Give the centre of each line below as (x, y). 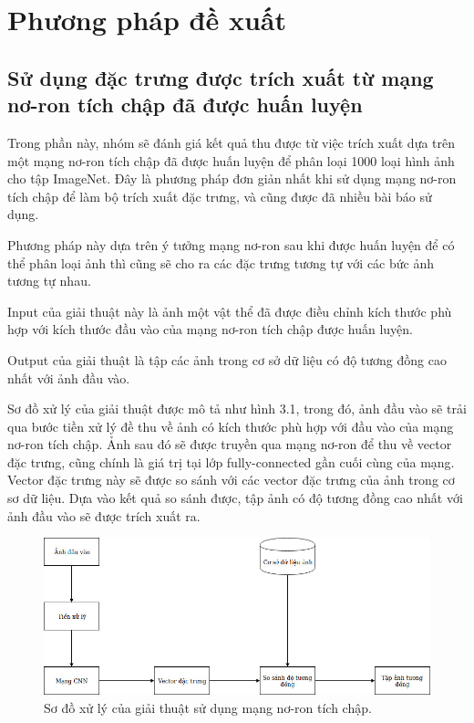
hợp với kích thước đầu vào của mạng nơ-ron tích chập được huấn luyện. (210, 329)
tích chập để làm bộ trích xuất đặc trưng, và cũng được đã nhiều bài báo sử (220, 196)
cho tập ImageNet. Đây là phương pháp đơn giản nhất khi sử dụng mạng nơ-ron (232, 178)
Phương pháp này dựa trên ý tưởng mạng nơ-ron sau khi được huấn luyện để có (231, 244)
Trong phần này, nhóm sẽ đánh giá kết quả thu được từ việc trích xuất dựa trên (232, 142)
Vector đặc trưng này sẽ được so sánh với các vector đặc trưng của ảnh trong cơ (231, 480)
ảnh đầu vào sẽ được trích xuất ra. (104, 515)
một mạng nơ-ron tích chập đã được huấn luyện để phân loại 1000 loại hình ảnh (231, 160)
